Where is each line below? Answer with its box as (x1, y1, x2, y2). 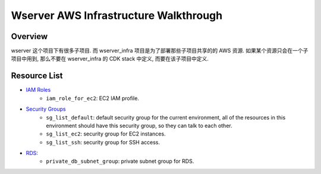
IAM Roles (26, 86, 51, 94)
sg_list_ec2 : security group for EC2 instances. (46, 130, 166, 137)
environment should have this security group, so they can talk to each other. (46, 122, 232, 129)
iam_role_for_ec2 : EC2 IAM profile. (46, 95, 140, 102)
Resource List (11, 71, 63, 81)
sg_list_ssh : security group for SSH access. (46, 138, 160, 146)
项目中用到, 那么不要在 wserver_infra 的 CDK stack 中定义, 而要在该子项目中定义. (11, 55, 209, 62)
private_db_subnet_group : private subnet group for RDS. (46, 157, 194, 165)
